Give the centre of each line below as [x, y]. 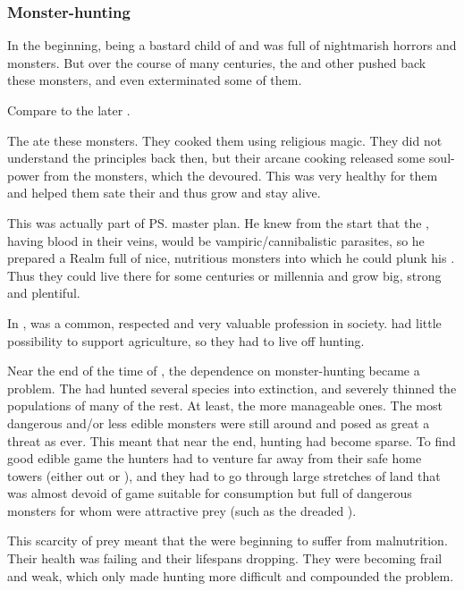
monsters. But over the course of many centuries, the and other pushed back [217, 62]
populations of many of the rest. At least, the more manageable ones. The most [225, 405]
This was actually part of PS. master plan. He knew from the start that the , [218, 222]
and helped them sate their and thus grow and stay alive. [164, 193]
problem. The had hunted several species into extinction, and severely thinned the [232, 388]
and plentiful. [44, 293]
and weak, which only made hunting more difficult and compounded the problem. [231, 575]
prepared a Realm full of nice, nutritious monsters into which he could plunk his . [231, 258]
